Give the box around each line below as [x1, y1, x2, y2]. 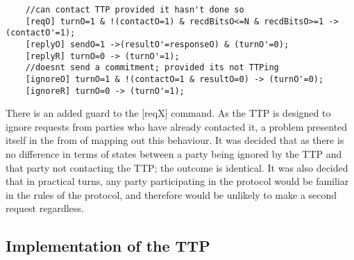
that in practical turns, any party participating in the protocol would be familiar [6, 174, 349, 188]
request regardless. [6, 201, 84, 216]
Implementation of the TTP [6, 235, 210, 257]
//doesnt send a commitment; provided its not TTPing [25, 63, 279, 73]
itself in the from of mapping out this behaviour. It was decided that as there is [6, 133, 344, 147]
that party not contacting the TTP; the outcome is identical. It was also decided [6, 160, 348, 174]
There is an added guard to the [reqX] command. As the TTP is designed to [6, 106, 331, 120]
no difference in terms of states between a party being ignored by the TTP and [6, 147, 342, 161]
